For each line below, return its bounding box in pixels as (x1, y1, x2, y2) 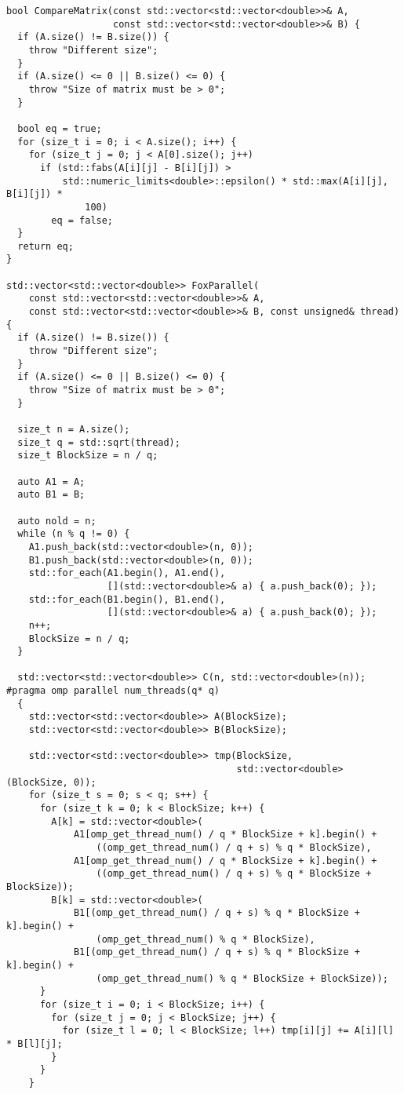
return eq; (17, 240, 74, 252)
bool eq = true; (17, 122, 102, 134)
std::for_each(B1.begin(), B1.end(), (28, 593, 226, 605)
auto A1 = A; (17, 476, 86, 487)
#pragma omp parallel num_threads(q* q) (6, 685, 220, 697)
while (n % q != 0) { (17, 528, 130, 540)
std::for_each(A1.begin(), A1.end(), (28, 567, 226, 579)
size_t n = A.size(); (17, 424, 130, 435)
